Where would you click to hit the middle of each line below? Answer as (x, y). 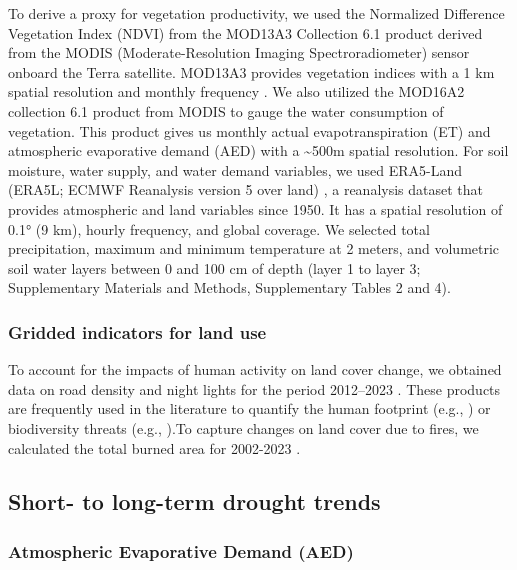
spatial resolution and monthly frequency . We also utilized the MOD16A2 (236, 91)
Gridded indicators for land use (137, 331)
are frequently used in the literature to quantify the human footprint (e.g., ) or (249, 408)
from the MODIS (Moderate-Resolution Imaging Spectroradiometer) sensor (239, 52)
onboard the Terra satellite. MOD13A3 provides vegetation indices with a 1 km (251, 71)
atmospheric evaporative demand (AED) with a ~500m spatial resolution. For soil (258, 150)
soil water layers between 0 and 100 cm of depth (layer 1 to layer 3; (214, 267)
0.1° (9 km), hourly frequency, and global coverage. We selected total (219, 228)
